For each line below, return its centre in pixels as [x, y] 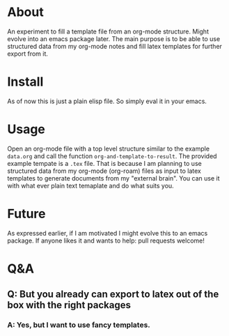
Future [27, 214]
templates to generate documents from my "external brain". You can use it [113, 178]
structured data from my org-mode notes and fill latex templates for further [115, 46]
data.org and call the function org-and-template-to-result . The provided [112, 156]
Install [25, 82]
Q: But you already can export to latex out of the [113, 295]
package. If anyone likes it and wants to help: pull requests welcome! [106, 240]
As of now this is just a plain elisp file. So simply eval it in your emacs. [107, 101]
